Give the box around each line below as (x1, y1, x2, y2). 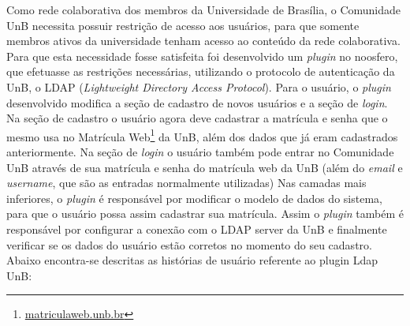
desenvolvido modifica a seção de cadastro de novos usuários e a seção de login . (6, 94, 388, 111)
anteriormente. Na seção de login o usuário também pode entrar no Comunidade (6, 144, 394, 159)
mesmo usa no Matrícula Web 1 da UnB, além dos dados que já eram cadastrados (6, 126, 398, 144)
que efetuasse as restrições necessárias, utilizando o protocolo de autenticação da (6, 63, 395, 80)
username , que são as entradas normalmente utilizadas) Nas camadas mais (6, 174, 367, 191)
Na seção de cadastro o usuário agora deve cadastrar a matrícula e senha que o (6, 110, 388, 126)
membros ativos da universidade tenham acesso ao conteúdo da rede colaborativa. (6, 32, 401, 49)
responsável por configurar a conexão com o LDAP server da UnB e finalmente (6, 220, 387, 237)
